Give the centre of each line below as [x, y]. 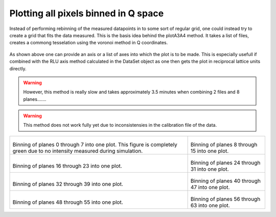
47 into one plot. [210, 187]
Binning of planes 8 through [224, 144]
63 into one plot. [210, 205]
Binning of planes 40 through [225, 181]
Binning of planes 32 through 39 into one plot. [68, 184]
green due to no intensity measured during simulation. [78, 151]
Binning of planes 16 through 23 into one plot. [67, 166]
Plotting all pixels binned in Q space [87, 13]
